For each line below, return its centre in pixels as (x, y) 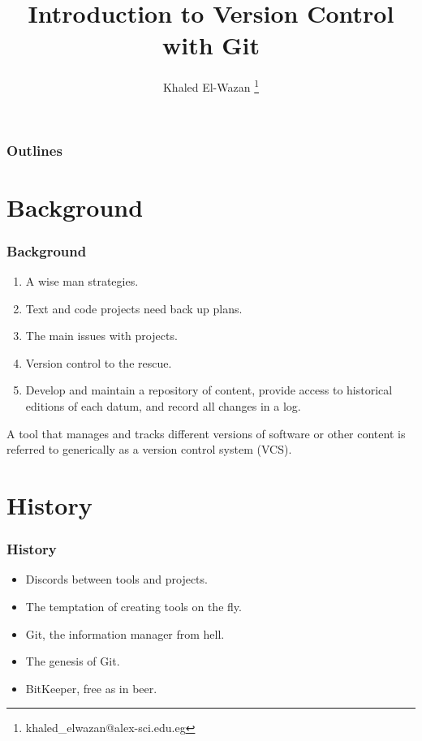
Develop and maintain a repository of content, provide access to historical (209, 390)
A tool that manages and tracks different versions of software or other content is (206, 433)
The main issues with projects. (101, 336)
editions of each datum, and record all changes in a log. (163, 406)
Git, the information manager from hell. (125, 633)
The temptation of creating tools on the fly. (133, 607)
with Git (211, 45)
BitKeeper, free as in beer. (91, 688)
